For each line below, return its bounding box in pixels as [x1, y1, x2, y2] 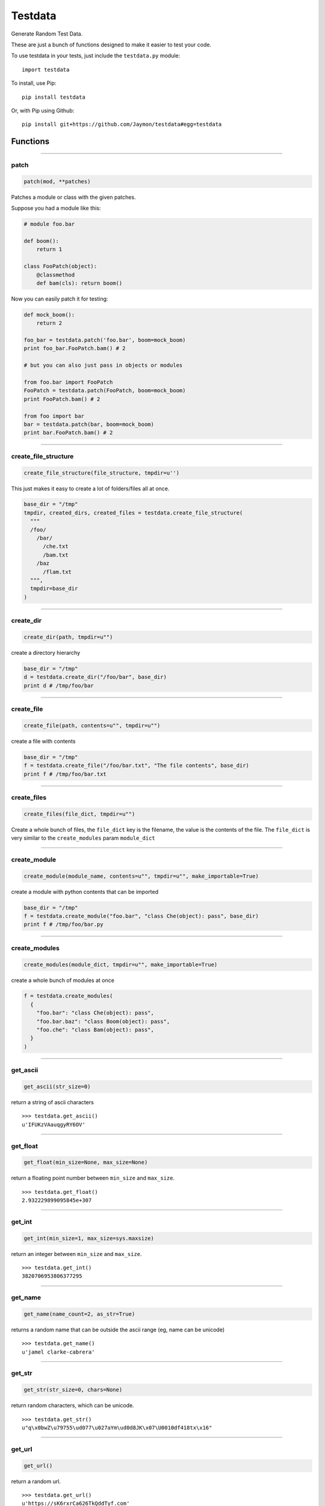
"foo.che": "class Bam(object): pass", [36, 1026, 155, 1033]
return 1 [36, 246, 63, 253]
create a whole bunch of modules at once [11, 976, 114, 984]
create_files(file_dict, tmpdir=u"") [23, 810, 135, 817]
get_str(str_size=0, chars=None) [23, 1386, 123, 1393]
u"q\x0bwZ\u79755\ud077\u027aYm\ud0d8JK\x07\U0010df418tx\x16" [22, 1424, 212, 1431]
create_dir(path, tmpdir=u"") [23, 633, 113, 640]
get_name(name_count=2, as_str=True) [23, 1310, 135, 1317]
